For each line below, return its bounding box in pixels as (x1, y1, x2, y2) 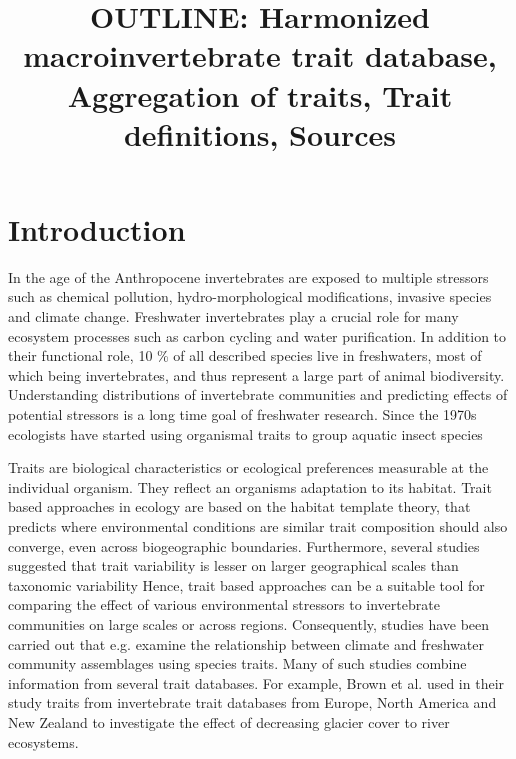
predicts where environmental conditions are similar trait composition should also (8, 516, 508, 536)
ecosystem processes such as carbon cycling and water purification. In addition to (8, 325, 507, 346)
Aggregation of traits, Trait (67, 74, 453, 115)
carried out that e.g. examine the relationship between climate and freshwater (8, 633, 484, 654)
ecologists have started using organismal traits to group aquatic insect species (8, 423, 483, 444)
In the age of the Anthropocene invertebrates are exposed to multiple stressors (8, 266, 489, 287)
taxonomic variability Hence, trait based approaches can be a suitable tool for (8, 574, 485, 595)
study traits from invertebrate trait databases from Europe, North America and (8, 692, 497, 713)
